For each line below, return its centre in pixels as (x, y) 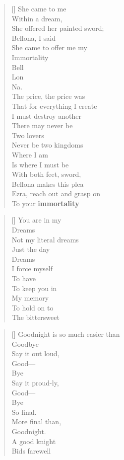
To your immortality (45, 203)
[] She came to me (39, 8)
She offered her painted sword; (58, 28)
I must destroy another (47, 115)
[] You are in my (36, 220)
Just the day (31, 249)
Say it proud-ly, (35, 382)
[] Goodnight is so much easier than (66, 334)
